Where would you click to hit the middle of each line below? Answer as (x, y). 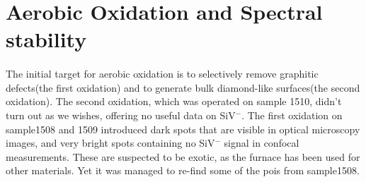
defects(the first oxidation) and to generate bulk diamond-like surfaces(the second (183, 87)
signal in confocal (262, 143)
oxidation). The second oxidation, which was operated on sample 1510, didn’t (174, 101)
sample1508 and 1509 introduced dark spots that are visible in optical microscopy (183, 129)
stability (46, 39)
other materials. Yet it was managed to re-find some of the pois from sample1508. (183, 170)
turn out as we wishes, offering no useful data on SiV (121, 115)
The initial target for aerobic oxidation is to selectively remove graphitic (162, 74)
